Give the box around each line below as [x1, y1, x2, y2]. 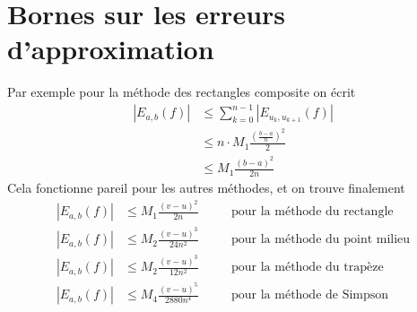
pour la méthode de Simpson [231, 289, 389, 302]
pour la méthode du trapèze [231, 261, 384, 274]
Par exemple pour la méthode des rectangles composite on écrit [7, 82, 356, 101]
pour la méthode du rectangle [231, 205, 394, 219]
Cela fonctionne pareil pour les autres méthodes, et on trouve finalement [7, 178, 405, 196]
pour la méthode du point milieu [231, 233, 411, 247]
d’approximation [7, 30, 214, 67]
